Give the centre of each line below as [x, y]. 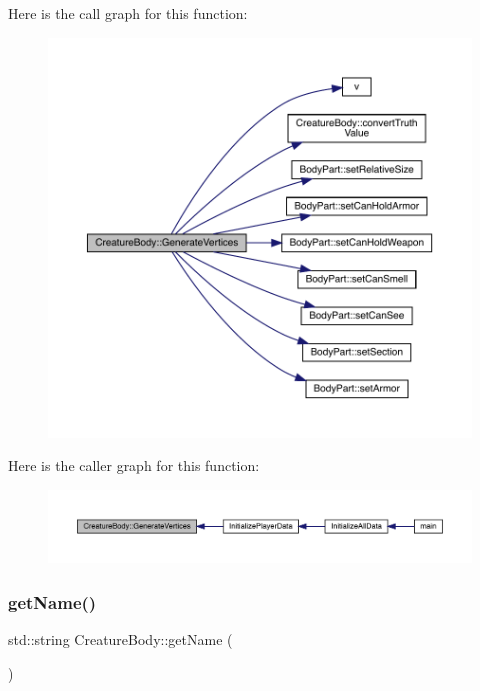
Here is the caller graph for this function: [134, 465]
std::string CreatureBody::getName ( [120, 639]
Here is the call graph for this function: [128, 13]
